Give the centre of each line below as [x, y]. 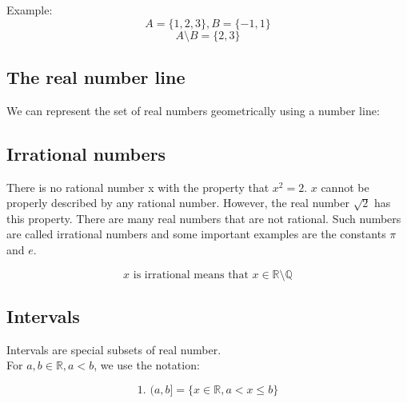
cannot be [345, 187]
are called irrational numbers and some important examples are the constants [196, 234]
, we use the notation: [147, 365]
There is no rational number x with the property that [138, 187]
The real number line [96, 76]
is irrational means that [191, 275]
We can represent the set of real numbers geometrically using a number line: [193, 110]
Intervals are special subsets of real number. [114, 349]
